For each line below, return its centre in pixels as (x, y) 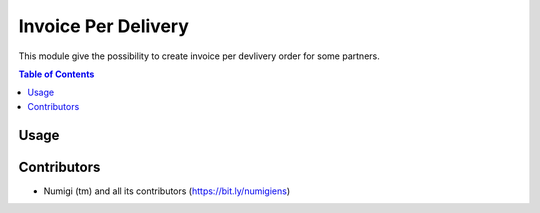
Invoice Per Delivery (104, 26)
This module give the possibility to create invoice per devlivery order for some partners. (199, 56)
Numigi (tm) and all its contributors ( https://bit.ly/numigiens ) (167, 191)
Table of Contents (56, 74)
